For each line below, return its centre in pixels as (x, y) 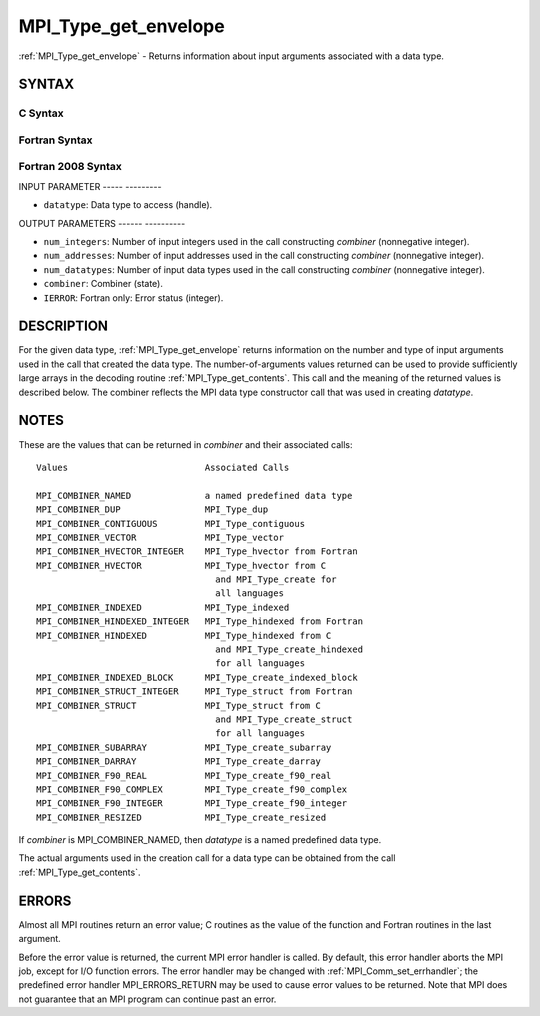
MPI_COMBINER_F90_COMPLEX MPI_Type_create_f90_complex (192, 789)
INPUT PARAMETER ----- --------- (90, 186)
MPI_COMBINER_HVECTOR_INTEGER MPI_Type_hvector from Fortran (197, 551)
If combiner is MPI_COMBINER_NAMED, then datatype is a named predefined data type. (200, 840)
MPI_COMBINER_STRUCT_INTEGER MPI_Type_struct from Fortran (194, 691)
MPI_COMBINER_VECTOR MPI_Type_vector (160, 537)
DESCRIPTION (63, 326)
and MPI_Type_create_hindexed (289, 649)
